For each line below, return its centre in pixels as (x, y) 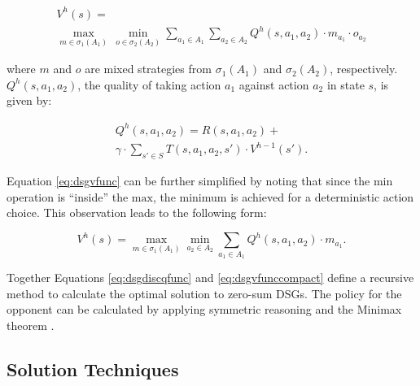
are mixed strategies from (148, 69)
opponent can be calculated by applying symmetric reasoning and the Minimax (204, 309)
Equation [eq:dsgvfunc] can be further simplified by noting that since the (188, 180)
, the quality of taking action (149, 84)
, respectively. (364, 69)
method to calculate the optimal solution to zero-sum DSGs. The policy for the (204, 293)
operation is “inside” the (68, 196)
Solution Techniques (93, 369)
